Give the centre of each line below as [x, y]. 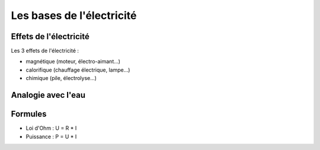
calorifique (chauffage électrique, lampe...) [78, 70]
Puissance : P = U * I [51, 136]
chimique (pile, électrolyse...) [61, 78]
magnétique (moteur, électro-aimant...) [73, 62]
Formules [29, 114]
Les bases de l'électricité [74, 15]
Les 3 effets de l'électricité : [45, 51]
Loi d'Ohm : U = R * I [51, 128]
